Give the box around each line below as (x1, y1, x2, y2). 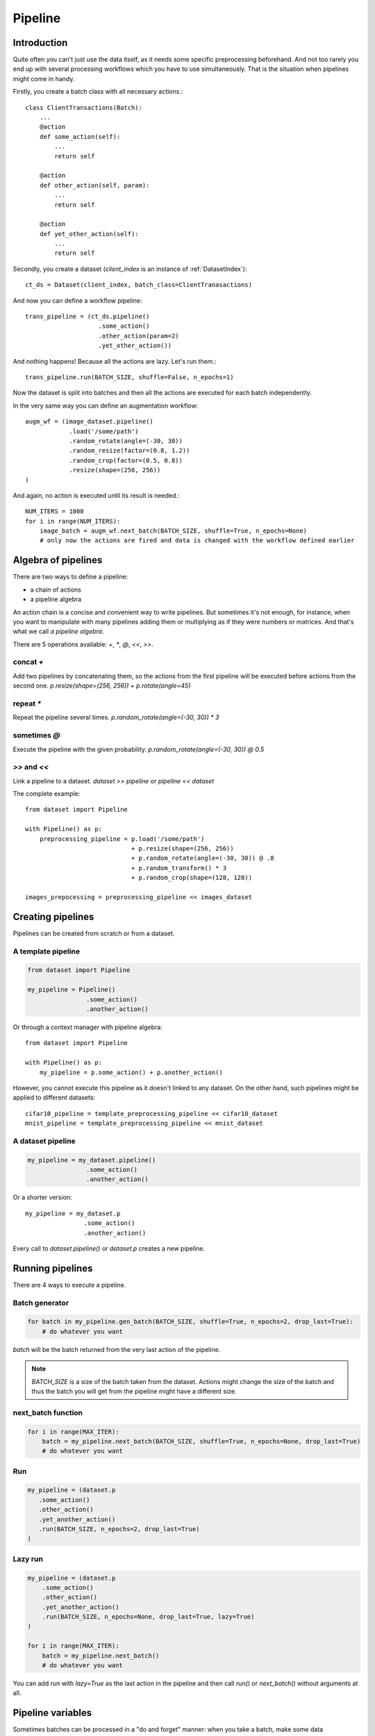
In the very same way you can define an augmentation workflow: (12, 401, 199, 410)
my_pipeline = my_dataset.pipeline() (27, 1156, 156, 1164)
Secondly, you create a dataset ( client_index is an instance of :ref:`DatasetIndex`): (12, 265, 247, 273)
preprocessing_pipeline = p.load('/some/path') (39, 835, 205, 843)
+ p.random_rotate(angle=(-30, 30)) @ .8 (131, 854, 274, 862)
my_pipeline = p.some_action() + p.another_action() (39, 1068, 224, 1076)
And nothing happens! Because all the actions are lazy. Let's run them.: (12, 357, 217, 365)
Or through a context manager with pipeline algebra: (12, 1023, 162, 1031)
